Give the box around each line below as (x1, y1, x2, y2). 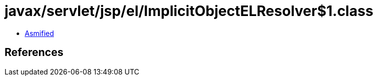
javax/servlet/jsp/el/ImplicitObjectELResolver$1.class (5, 2, 373, 19)
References (5, 46, 64, 59)
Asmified (25, 28, 54, 37)
